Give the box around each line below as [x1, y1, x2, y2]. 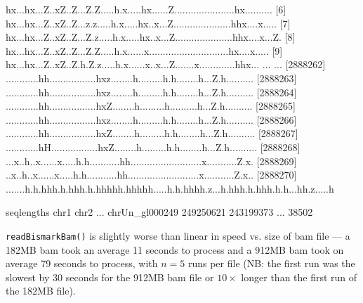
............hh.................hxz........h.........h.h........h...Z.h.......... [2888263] [6, 70, 297, 85]
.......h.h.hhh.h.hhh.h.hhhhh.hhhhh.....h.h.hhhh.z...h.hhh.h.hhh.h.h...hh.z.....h [6, 181, 334, 195]
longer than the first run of [241, 269, 357, 284]
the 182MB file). [6, 283, 76, 298]
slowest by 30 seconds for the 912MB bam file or [6, 269, 214, 284]
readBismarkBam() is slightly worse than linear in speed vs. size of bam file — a [6, 228, 350, 243]
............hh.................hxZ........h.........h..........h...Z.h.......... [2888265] [6, 98, 296, 113]
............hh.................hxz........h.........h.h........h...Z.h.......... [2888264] [6, 84, 297, 99]
